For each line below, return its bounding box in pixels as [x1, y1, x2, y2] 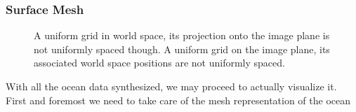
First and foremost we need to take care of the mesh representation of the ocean [6, 92, 351, 107]
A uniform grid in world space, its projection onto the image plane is [34, 28, 330, 43]
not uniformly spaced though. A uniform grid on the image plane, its [34, 41, 330, 56]
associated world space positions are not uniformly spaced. [34, 55, 285, 70]
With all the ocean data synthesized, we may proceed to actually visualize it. [6, 79, 337, 93]
